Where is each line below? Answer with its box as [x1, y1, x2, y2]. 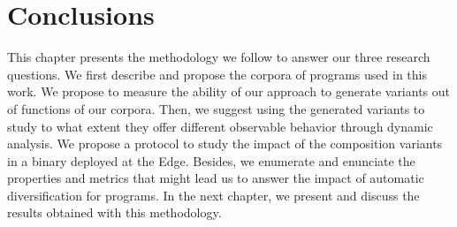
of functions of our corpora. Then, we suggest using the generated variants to [7, 99, 425, 117]
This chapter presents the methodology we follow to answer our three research [7, 48, 430, 66]
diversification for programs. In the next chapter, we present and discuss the [7, 185, 420, 204]
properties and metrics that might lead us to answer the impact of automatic [7, 169, 424, 187]
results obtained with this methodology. [7, 203, 222, 222]
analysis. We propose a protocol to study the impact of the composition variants [7, 134, 443, 153]
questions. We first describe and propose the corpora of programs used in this [7, 64, 427, 83]
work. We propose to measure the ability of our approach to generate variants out [7, 82, 451, 101]
